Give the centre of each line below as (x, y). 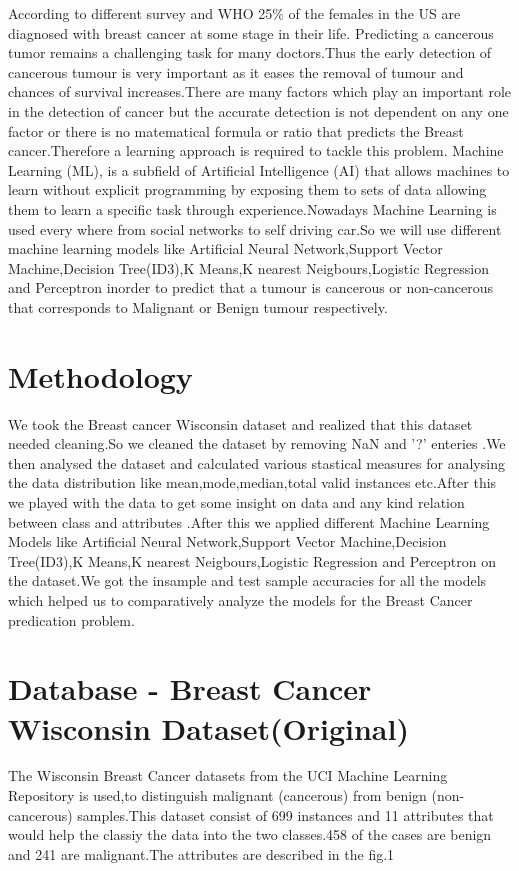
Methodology (100, 375)
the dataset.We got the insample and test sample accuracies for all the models (247, 580)
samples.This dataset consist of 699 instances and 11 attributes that (285, 814)
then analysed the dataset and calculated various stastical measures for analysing (256, 462)
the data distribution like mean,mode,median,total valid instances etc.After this (252, 482)
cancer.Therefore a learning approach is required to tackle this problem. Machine (256, 150)
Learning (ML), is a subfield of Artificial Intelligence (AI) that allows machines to (259, 169)
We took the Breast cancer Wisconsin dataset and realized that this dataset (240, 423)
